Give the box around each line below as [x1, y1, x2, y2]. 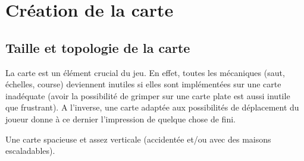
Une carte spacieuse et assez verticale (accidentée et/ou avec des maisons [5, 132, 271, 145]
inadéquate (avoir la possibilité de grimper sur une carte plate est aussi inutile [5, 89, 290, 102]
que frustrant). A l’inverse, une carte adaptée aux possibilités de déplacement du [5, 101, 299, 113]
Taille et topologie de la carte [5, 38, 190, 56]
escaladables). [5, 144, 55, 157]
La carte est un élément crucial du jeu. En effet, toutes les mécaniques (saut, [5, 66, 285, 78]
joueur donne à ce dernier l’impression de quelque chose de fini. [5, 112, 236, 125]
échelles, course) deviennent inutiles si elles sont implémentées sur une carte [5, 78, 281, 90]
